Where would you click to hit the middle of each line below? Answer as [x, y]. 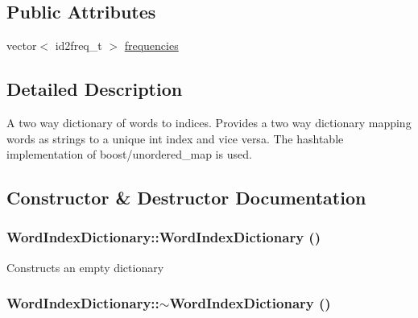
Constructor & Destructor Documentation [186, 198]
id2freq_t [79, 45]
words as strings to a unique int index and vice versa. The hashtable [175, 138]
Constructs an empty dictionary [85, 267]
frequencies [151, 45]
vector [22, 45]
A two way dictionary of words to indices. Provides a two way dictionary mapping [209, 122]
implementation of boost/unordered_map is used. [129, 154]
